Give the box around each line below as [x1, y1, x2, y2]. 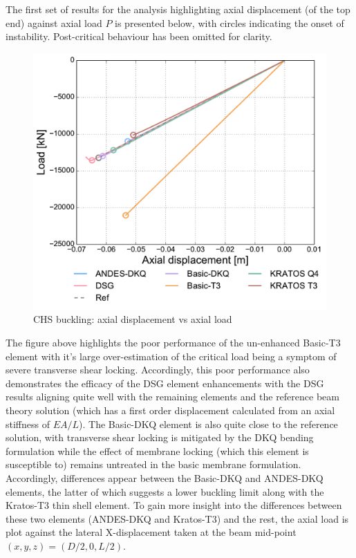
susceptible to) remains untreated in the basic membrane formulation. [6, 457, 301, 472]
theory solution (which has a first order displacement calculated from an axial [6, 402, 335, 417]
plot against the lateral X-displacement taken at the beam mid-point [6, 525, 297, 539]
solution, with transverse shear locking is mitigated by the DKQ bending [6, 430, 314, 445]
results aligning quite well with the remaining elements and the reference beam [6, 389, 339, 404]
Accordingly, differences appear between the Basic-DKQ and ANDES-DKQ [6, 470, 324, 485]
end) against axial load [6, 15, 102, 30]
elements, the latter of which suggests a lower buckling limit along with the [6, 484, 324, 499]
